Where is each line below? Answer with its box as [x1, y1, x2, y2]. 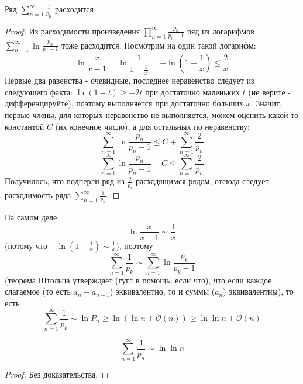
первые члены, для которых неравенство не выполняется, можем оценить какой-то [5, 108, 298, 120]
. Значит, [250, 97, 282, 109]
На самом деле [5, 210, 57, 223]
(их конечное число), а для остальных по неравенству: [55, 120, 250, 132]
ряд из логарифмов [187, 25, 254, 37]
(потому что [5, 239, 47, 251]
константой [5, 120, 44, 132]
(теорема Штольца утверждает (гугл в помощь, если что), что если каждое [5, 274, 272, 286]
